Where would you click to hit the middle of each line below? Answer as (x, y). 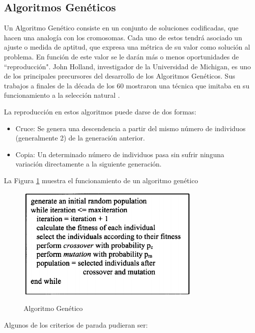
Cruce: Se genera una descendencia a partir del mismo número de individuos (130, 128)
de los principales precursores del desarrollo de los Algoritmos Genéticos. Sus (120, 76)
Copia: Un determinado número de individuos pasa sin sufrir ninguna (120, 154)
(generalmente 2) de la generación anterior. (80, 138)
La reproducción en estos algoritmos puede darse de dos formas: (100, 111)
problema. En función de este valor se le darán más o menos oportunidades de (121, 56)
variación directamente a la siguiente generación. (88, 164)
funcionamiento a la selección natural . (62, 95)
